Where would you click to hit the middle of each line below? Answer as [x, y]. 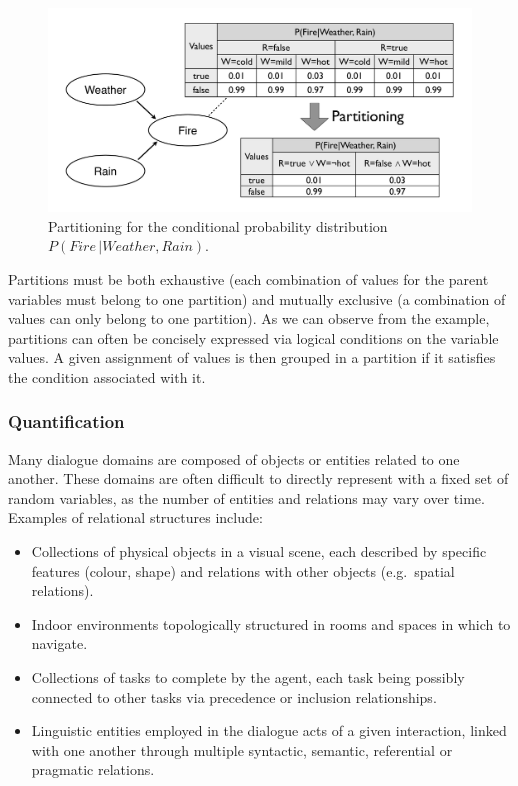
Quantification [66, 421]
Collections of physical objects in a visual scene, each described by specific [259, 551]
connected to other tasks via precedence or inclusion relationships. [234, 696]
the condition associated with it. [107, 376]
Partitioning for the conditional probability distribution [218, 225]
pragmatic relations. [93, 769]
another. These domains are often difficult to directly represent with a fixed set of [258, 478]
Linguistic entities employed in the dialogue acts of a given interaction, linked [269, 730]
